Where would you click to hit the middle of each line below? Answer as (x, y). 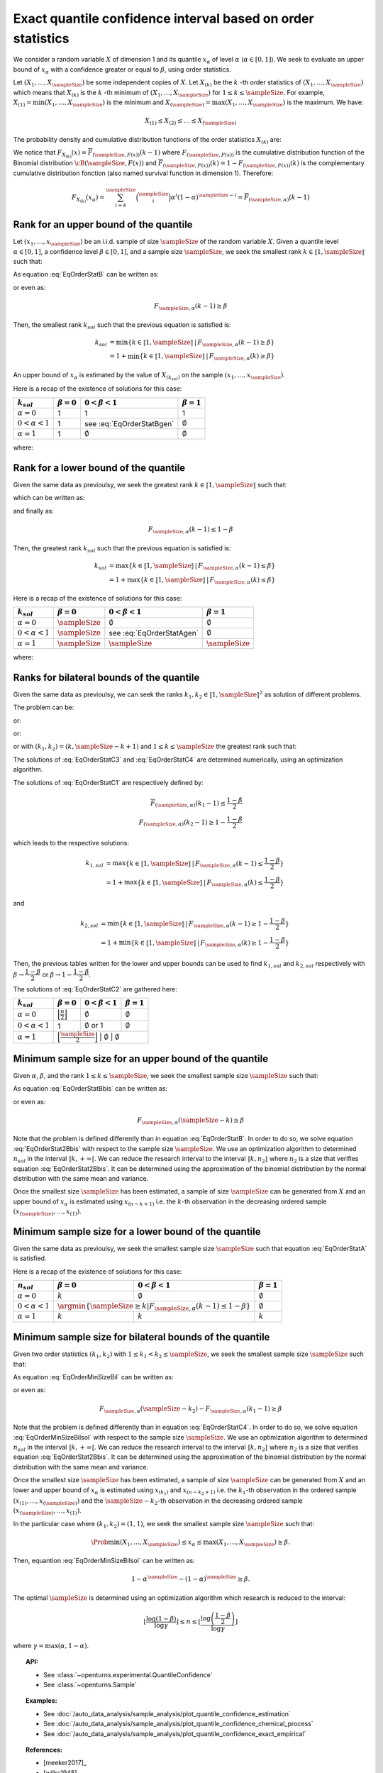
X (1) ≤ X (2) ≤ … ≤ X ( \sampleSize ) (190, 122)
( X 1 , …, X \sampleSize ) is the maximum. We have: (294, 103)
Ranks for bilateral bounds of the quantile (106, 677)
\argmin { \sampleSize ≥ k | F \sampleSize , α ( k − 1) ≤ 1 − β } (154, 1307)
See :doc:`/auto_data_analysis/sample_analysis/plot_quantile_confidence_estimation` (167, 1713)
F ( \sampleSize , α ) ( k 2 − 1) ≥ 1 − (182, 823)
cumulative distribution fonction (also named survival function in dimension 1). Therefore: (143, 173)
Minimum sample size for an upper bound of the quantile (141, 1058)
